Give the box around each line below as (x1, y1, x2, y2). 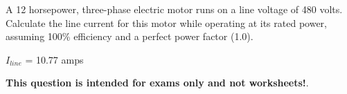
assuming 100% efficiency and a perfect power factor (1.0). (6, 29, 253, 44)
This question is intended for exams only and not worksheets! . (6, 75, 309, 90)
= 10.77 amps (25, 52, 84, 66)
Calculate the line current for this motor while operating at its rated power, (6, 15, 327, 30)
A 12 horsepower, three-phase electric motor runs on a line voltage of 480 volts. (6, 2, 343, 16)
